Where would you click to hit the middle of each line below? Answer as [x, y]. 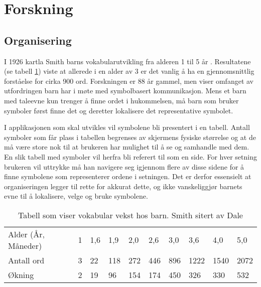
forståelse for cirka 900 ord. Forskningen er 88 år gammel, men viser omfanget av [129, 81]
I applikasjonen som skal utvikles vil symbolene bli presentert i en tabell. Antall [127, 127]
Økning [21, 274]
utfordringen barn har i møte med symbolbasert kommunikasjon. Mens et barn [125, 91]
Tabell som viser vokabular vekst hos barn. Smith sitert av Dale [130, 215]
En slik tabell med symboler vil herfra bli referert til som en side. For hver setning [130, 156]
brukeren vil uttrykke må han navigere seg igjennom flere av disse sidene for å [124, 166]
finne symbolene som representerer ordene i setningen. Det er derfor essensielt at [128, 176]
